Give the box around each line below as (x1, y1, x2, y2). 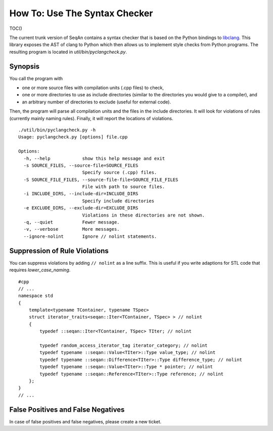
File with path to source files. (82, 184, 165, 190)
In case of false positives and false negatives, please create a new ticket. (9, 418, 162, 424)
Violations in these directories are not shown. (82, 212, 205, 218)
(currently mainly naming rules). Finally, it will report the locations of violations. (9, 115, 173, 121)
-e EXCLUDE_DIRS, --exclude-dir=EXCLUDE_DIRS (23, 205, 139, 211)
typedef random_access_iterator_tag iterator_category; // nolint (39, 343, 208, 348)
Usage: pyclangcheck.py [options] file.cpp (18, 134, 128, 140)
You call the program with (9, 75, 63, 81)
